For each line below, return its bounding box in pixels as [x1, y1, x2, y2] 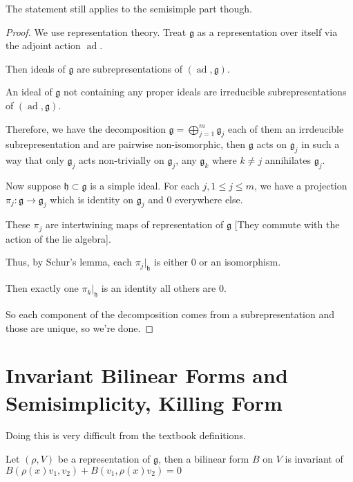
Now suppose [6, 178, 61, 192]
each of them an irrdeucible [227, 121, 344, 136]
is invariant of [285, 452, 343, 466]
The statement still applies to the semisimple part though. [6, 1, 253, 15]
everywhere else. [175, 192, 243, 206]
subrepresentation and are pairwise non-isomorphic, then [6, 137, 246, 151]
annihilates [265, 153, 312, 167]
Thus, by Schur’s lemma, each [6, 254, 132, 269]
